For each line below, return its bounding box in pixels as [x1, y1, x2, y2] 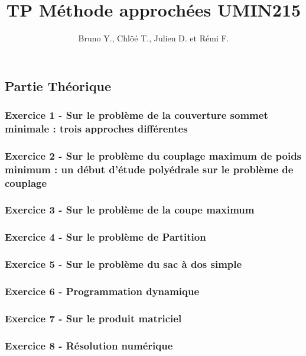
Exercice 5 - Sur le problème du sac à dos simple [5, 257, 242, 271]
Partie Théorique [5, 76, 111, 95]
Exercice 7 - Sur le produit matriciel [5, 310, 182, 325]
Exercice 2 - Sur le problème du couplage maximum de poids [5, 148, 302, 163]
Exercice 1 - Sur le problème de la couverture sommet [5, 108, 268, 122]
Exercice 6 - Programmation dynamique [5, 284, 200, 299]
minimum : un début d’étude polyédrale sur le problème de [5, 161, 294, 176]
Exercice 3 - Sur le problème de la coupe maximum [5, 202, 255, 217]
